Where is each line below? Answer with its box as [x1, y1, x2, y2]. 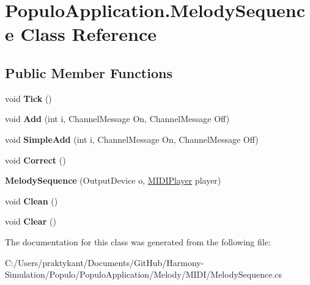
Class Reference [20, 21, 157, 46]
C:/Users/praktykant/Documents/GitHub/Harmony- [5, 256, 204, 269]
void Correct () [5, 153, 66, 166]
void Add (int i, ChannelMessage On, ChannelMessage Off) [5, 112, 230, 125]
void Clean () [5, 194, 58, 207]
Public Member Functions [5, 63, 172, 82]
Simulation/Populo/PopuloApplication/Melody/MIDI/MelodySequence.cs [5, 268, 282, 281]
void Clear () [5, 215, 56, 228]
